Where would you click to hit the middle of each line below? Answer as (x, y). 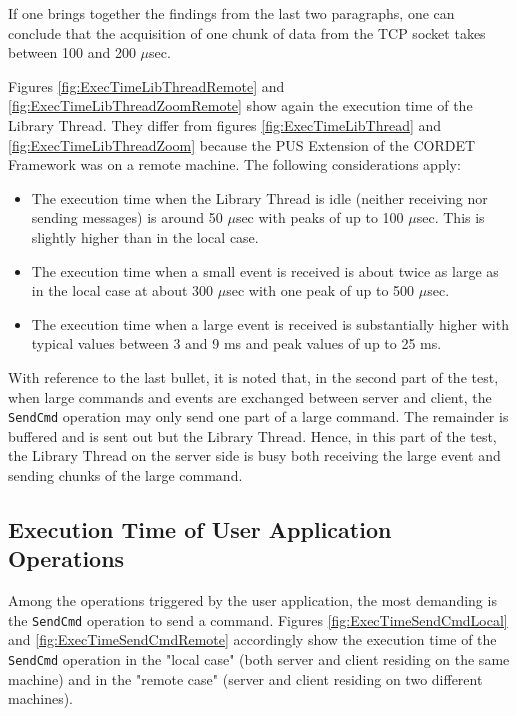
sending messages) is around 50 (127, 217)
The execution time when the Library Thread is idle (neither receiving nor (259, 197)
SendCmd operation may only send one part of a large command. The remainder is (258, 416)
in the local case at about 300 (122, 290)
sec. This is (450, 217)
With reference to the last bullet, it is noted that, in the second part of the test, (253, 376)
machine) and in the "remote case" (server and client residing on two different (245, 678)
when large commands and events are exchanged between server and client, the (250, 396)
